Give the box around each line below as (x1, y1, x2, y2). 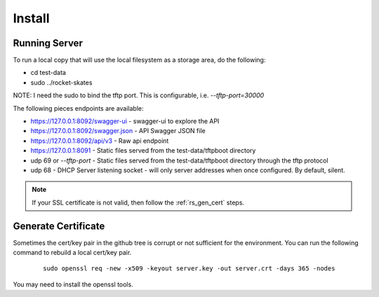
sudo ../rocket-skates (30, 78, 93, 87)
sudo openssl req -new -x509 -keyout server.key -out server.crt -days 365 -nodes (43, 265, 335, 272)
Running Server (13, 37, 84, 49)
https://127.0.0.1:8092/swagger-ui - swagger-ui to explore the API (30, 117, 220, 125)
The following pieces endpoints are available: (13, 104, 144, 112)
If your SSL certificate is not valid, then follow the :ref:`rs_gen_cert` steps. (32, 198, 245, 207)
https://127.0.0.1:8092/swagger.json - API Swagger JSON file (30, 127, 206, 135)
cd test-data (30, 69, 67, 77)
